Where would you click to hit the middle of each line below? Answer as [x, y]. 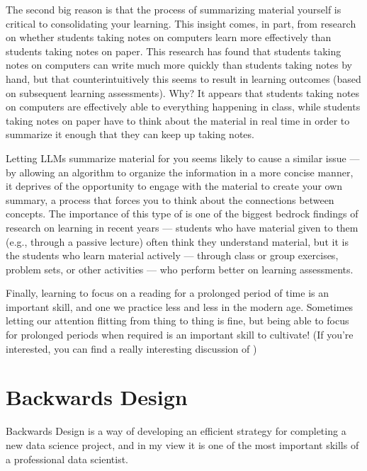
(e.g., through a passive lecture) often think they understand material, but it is [177, 241]
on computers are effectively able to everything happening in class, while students [183, 107]
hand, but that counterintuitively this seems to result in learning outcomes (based [183, 78]
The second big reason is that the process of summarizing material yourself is [174, 9]
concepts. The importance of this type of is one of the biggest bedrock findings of [182, 214]
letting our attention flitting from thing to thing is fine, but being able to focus [177, 320]
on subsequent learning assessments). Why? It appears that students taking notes [183, 92]
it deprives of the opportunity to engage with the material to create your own [174, 186]
